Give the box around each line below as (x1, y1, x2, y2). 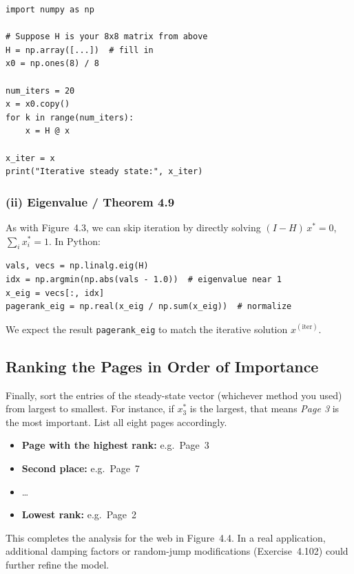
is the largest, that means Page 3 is (189, 401, 340, 416)
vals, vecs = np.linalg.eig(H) (6, 261, 149, 271)
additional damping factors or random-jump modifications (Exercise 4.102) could (6, 544, 348, 558)
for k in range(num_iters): (6, 112, 134, 123)
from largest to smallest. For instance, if (6, 401, 174, 416)
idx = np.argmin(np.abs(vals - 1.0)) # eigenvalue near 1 (6, 274, 282, 284)
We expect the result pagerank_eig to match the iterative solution (6, 321, 288, 336)
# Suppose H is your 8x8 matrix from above (6, 32, 208, 42)
